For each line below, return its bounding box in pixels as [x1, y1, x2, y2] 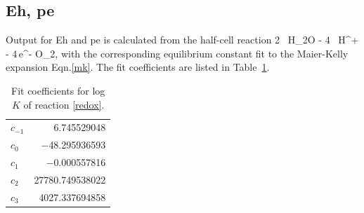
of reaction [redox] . [23, 97, 105, 111]
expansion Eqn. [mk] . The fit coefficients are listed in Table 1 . [6, 60, 270, 74]
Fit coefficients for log [11, 83, 105, 97]
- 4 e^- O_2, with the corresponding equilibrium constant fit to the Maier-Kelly [6, 46, 349, 60]
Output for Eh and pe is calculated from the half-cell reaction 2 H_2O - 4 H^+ [6, 32, 359, 47]
